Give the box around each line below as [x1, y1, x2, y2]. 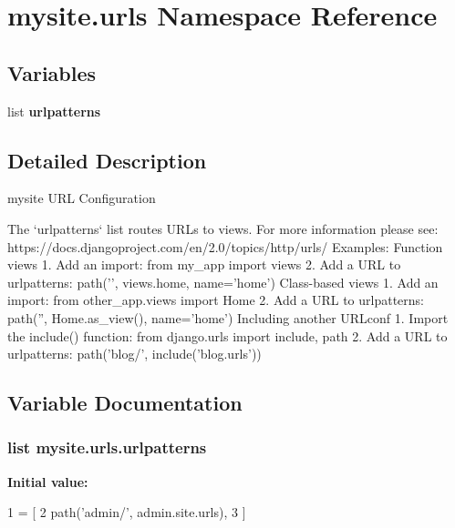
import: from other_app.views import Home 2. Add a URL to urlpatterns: [7, 290, 424, 310]
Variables [7, 58, 97, 86]
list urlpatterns [7, 101, 101, 120]
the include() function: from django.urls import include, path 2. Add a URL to [7, 326, 448, 345]
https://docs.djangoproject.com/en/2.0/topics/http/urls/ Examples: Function [7, 237, 443, 256]
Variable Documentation [7, 389, 243, 417]
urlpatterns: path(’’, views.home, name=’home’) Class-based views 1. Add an [7, 272, 439, 291]
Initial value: [7, 472, 88, 491]
